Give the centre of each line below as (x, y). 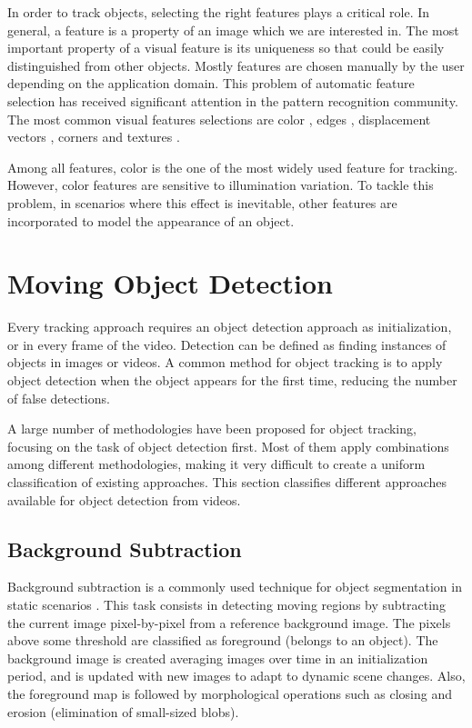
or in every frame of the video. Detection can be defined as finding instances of (227, 344)
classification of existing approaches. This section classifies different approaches (227, 482)
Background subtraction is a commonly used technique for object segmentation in (235, 587)
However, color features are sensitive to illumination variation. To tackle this (221, 185)
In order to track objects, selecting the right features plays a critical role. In (219, 12)
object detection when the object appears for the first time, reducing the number (232, 380)
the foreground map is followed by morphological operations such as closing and (230, 693)
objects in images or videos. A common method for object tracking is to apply (225, 362)
